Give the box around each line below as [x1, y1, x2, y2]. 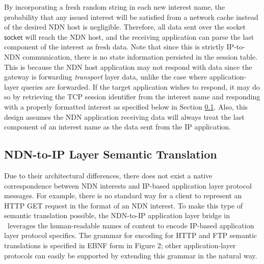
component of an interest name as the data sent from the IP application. [4, 121, 231, 132]
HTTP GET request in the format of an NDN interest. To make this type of [4, 200, 243, 210]
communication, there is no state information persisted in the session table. [22, 51, 258, 62]
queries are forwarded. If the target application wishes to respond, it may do [21, 81, 260, 92]
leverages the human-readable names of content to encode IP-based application [7, 220, 254, 230]
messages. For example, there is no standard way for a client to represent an [4, 190, 242, 201]
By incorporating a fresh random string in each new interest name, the [4, 2, 225, 12]
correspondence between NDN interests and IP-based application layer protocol [4, 180, 252, 191]
